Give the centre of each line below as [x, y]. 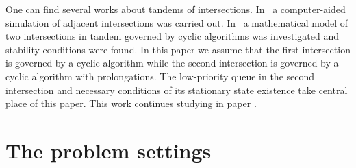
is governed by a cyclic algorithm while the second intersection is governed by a [172, 63]
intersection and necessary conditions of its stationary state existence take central [177, 89]
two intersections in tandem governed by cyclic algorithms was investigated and [172, 36]
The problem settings [109, 150]
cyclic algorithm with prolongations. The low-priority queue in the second [160, 76]
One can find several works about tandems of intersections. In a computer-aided [176, 9]
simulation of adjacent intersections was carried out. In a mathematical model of [177, 22]
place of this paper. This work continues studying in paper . [131, 103]
